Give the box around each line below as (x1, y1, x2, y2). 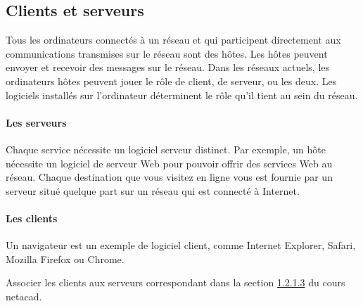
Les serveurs (6, 115, 67, 129)
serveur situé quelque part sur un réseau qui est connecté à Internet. (6, 183, 300, 198)
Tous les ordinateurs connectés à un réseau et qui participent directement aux (6, 32, 341, 47)
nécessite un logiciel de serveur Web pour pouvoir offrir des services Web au (6, 155, 333, 170)
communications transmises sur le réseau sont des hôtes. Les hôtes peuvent (6, 46, 328, 60)
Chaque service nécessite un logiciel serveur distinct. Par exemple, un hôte (6, 141, 326, 156)
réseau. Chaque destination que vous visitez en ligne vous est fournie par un (6, 170, 333, 184)
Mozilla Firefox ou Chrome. (6, 251, 125, 266)
